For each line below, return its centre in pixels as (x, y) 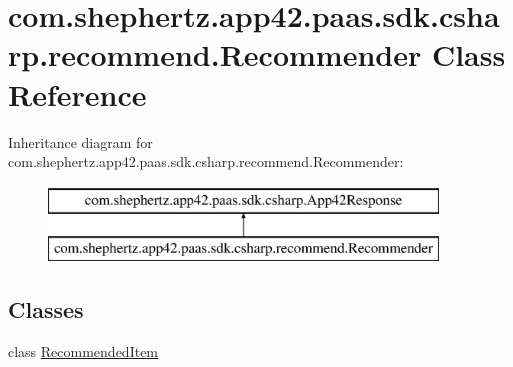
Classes (46, 309)
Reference (77, 93)
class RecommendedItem (83, 351)
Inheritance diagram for (80, 141)
